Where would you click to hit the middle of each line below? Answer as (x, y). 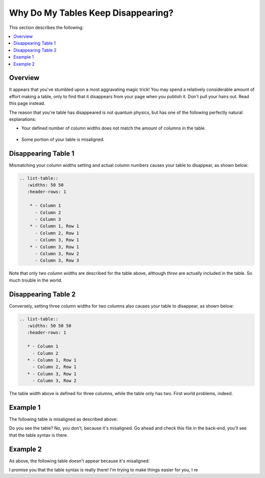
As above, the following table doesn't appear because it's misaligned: (79, 461)
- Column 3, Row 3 (57, 261)
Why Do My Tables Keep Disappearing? (91, 13)
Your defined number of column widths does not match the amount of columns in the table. (114, 128)
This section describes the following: (46, 27)
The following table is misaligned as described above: (63, 419)
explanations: (23, 119)
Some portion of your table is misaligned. (63, 139)
